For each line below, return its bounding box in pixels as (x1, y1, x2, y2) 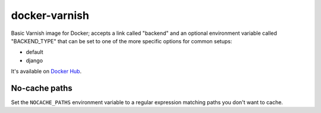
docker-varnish (11, 9, 89, 22)
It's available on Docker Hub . (11, 68, 82, 75)
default (26, 49, 44, 56)
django (26, 57, 43, 64)
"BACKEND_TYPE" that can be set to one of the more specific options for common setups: (11, 37, 232, 44)
